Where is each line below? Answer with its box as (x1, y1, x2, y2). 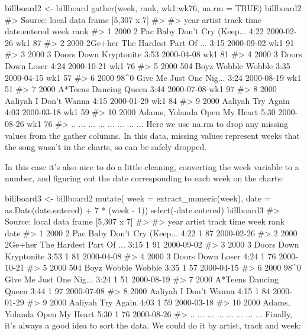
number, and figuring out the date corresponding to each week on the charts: (5, 172, 283, 184)
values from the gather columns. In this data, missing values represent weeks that (5, 129, 300, 141)
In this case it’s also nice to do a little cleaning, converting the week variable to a (5, 160, 299, 173)
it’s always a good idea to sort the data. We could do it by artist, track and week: (5, 319, 301, 331)
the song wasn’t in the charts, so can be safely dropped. (5, 141, 207, 153)
